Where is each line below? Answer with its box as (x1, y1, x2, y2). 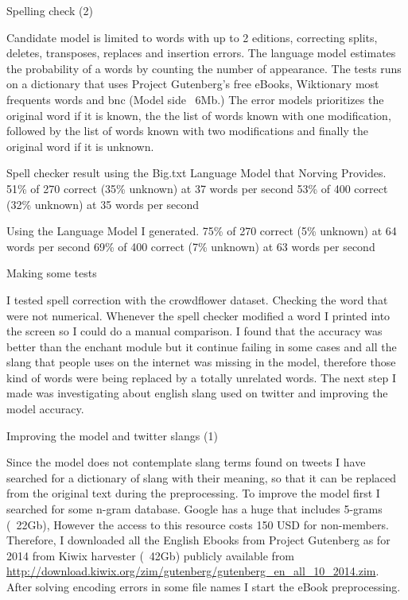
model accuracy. (6, 401, 84, 417)
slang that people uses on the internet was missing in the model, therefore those (6, 354, 396, 370)
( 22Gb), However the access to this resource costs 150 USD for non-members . (6, 516, 389, 532)
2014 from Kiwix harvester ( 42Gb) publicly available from (6, 547, 295, 563)
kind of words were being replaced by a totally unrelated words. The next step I (6, 369, 397, 385)
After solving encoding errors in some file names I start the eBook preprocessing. (6, 579, 401, 594)
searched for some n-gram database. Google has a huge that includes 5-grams (6, 501, 383, 517)
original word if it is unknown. (6, 137, 154, 154)
